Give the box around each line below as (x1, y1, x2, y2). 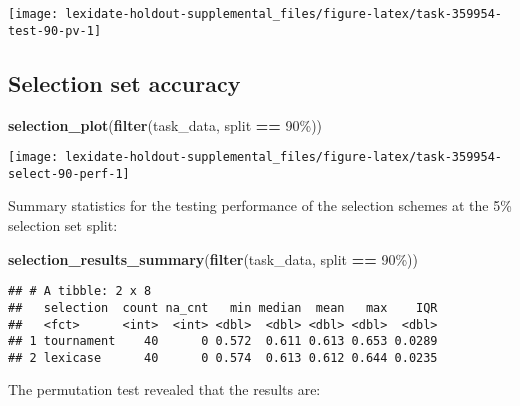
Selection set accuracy (8, 67, 241, 98)
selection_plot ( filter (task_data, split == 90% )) (8, 114, 323, 135)
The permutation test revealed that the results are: (8, 379, 321, 400)
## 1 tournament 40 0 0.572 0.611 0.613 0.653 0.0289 (8, 334, 438, 349)
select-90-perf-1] (8, 166, 130, 181)
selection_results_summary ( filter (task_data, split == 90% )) (8, 248, 418, 269)
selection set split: (8, 215, 118, 236)
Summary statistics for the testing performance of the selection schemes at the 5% (8, 195, 512, 216)
